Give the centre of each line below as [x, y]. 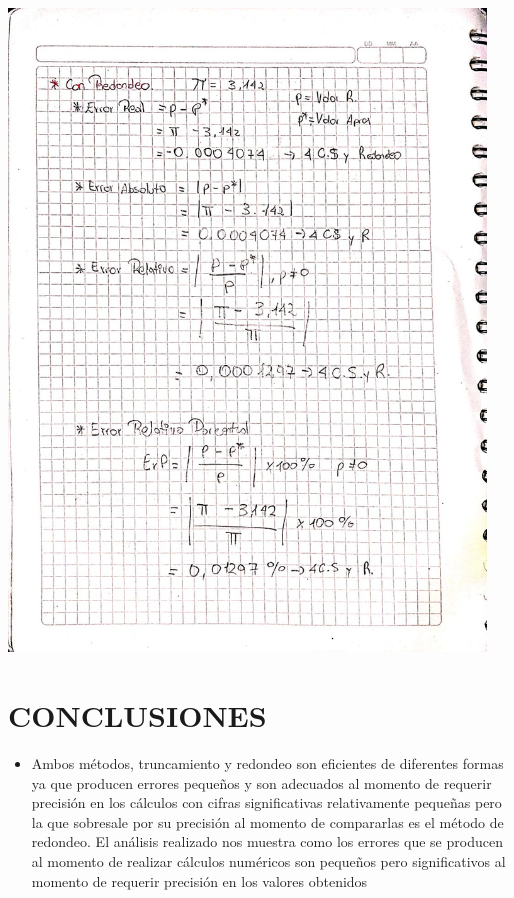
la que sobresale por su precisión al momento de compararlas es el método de [267, 821]
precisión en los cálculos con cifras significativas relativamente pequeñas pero [266, 802]
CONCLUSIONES [137, 715]
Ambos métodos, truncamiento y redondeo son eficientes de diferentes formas [267, 762]
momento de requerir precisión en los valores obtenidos [199, 880]
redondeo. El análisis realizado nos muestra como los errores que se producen [267, 841]
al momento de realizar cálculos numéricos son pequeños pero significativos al [268, 860]
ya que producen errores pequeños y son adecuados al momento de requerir [261, 782]
